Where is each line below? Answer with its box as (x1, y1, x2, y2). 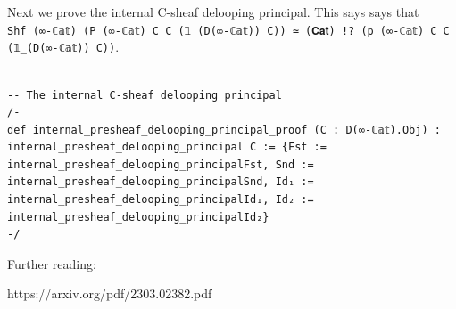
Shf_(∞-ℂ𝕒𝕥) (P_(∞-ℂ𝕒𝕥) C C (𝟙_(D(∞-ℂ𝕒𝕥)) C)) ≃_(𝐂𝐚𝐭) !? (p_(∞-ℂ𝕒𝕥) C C (7, 24, 450, 37)
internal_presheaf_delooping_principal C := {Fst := (7, 141, 327, 154)
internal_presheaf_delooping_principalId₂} (7, 210, 269, 224)
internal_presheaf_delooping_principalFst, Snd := (7, 158, 314, 171)
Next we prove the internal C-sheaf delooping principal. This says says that (7, 3, 419, 20)
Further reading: (7, 254, 96, 272)
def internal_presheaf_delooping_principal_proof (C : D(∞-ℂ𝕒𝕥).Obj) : (7, 123, 441, 136)
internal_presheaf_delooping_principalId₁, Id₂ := (7, 193, 314, 207)
